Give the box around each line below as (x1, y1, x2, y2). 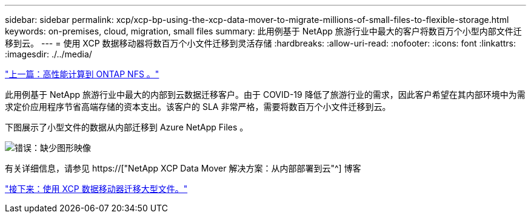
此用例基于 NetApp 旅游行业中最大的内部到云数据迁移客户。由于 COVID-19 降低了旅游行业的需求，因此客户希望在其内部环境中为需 (5, 89, 526, 100)
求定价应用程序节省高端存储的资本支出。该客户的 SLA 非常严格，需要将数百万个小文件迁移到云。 (5, 101, 391, 112)
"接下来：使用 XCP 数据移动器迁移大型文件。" (5, 184, 188, 194)
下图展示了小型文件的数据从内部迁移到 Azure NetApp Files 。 (5, 122, 249, 132)
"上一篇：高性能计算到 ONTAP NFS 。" (5, 69, 159, 79)
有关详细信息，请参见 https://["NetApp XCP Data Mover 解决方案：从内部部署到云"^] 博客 (5, 163, 361, 173)
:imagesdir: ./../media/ (5, 49, 92, 59)
